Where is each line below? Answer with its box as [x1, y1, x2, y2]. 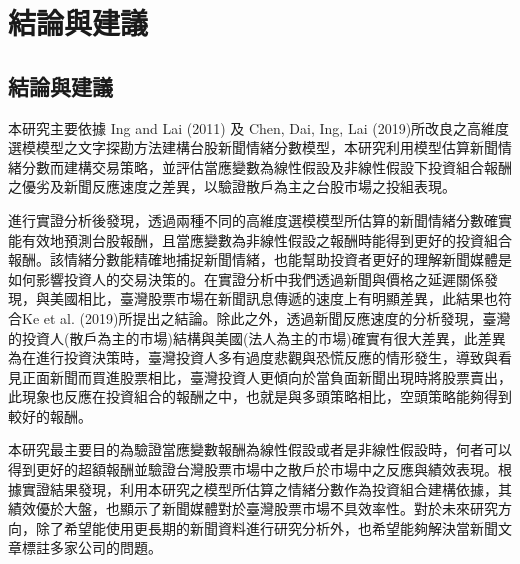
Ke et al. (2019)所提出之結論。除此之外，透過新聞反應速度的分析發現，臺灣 [21, 307, 511, 328]
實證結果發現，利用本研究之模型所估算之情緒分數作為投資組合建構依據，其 [21, 478, 512, 499]
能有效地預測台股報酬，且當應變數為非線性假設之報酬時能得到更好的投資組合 [8, 229, 512, 250]
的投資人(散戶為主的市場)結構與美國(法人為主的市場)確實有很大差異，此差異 [8, 327, 506, 348]
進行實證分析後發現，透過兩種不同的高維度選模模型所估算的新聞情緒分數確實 [8, 209, 512, 230]
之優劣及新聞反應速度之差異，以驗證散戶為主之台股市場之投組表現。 [8, 176, 456, 197]
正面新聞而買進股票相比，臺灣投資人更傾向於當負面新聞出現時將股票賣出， [21, 366, 512, 387]
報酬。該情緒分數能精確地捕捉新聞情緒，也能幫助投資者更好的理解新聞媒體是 [8, 249, 512, 270]
